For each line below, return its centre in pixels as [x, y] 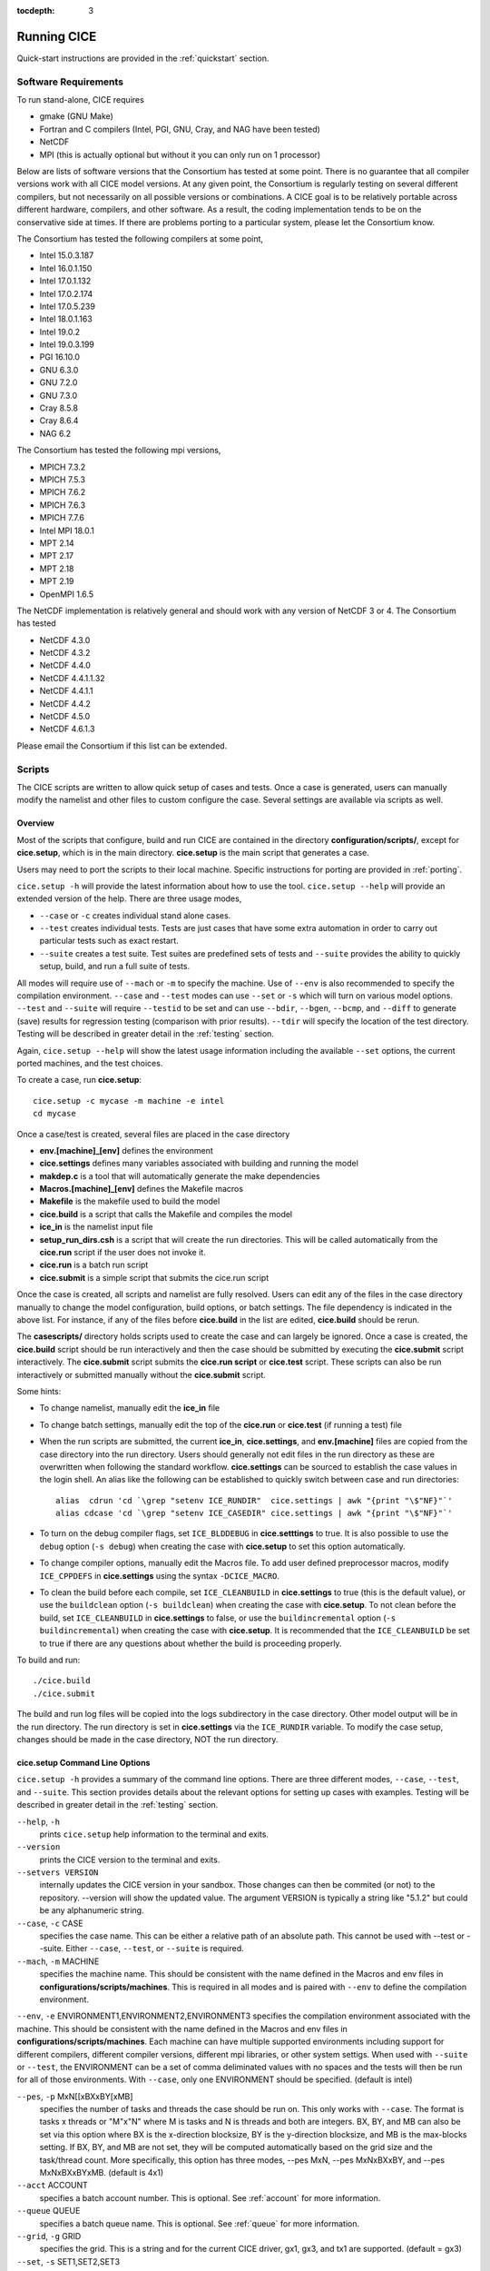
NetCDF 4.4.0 [65, 665]
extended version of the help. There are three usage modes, [129, 898]
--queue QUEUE [49, 2211]
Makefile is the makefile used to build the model [130, 1201]
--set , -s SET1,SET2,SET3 [69, 2261]
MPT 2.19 [57, 581]
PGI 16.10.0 [60, 357]
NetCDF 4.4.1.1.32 [72, 678]
